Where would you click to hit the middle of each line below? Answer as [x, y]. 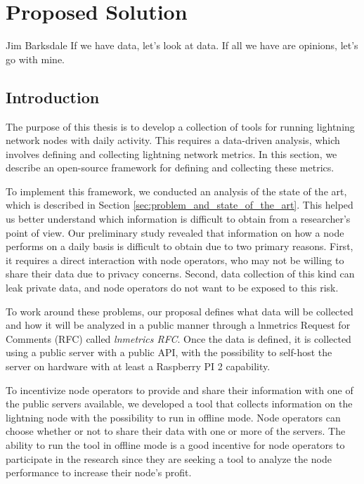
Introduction [53, 97]
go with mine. [35, 59]
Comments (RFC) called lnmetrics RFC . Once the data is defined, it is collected [178, 338]
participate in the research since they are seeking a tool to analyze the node [169, 458]
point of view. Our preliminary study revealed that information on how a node [175, 232]
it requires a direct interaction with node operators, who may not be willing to [175, 260]
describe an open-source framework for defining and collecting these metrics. [170, 168]
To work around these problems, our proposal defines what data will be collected [180, 311]
